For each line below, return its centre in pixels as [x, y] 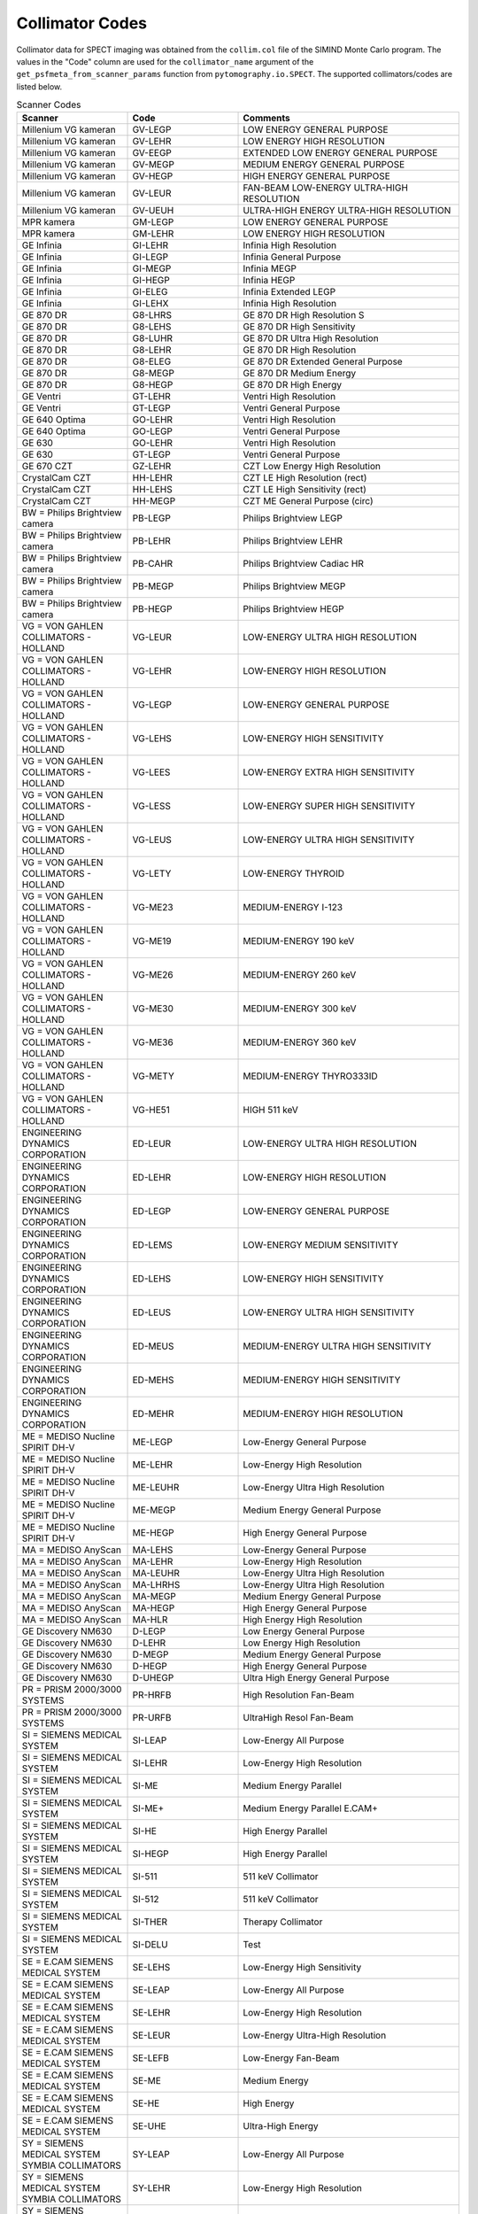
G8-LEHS [152, 327]
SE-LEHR [151, 2013]
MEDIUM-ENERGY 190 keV [299, 941]
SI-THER [150, 1922]
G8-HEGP [153, 385]
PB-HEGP [152, 609]
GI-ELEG [150, 292]
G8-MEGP [153, 374]
